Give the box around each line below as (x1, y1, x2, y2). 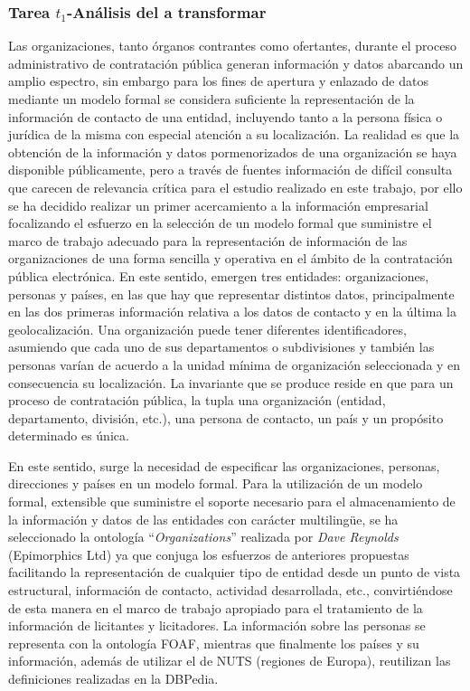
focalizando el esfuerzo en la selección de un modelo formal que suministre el (8, 213, 432, 232)
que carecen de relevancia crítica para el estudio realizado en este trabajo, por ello (8, 177, 463, 196)
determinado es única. (8, 426, 129, 445)
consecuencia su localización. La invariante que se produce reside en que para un (8, 373, 454, 392)
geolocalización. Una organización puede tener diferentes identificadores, (8, 319, 407, 338)
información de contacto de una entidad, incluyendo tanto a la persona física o (8, 107, 443, 126)
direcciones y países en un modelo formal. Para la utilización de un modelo (8, 474, 423, 493)
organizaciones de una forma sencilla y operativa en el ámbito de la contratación (8, 249, 453, 268)
